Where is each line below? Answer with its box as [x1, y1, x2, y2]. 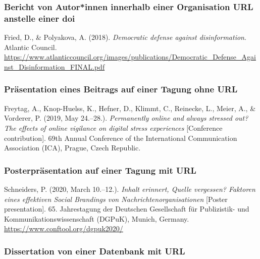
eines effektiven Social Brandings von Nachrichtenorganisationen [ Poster [4, 193, 228, 204]
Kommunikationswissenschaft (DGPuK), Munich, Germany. [4, 213, 189, 224]
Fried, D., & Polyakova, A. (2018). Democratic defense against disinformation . [4, 32, 246, 42]
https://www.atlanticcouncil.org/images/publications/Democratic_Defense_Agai [4, 51, 256, 62]
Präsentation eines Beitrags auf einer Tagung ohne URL [4, 83, 238, 95]
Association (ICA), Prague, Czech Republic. [4, 142, 141, 153]
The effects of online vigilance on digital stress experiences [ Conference [4, 122, 223, 133]
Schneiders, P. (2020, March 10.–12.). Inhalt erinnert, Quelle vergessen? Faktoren [4, 183, 255, 194]
